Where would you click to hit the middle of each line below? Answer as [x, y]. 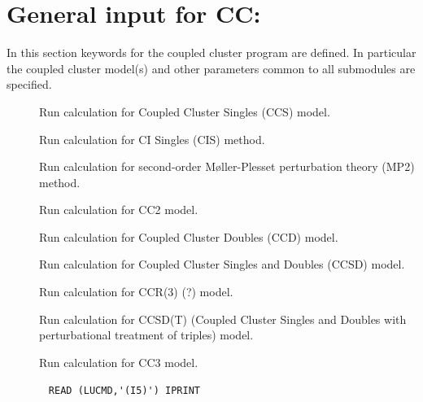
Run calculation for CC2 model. [119, 210]
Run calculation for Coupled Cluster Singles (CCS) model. [185, 111]
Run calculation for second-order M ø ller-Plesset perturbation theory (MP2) [227, 166]
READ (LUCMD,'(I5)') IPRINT [124, 391]
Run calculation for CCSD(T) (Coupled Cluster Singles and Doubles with [223, 319]
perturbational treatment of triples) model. [146, 335]
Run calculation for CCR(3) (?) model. [136, 292]
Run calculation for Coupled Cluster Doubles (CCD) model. [189, 236]
